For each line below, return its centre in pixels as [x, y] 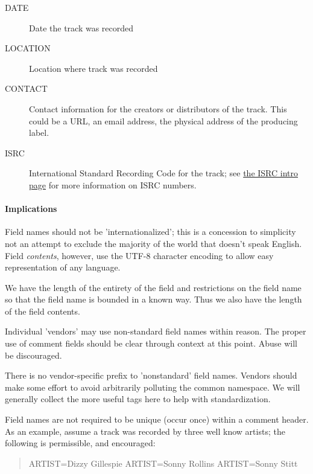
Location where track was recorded [93, 68]
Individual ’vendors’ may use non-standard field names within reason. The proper [156, 331]
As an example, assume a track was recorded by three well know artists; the [145, 431]
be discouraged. [33, 355]
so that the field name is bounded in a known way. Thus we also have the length [153, 299]
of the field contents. [43, 311]
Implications [31, 209]
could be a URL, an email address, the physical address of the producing [163, 120]
